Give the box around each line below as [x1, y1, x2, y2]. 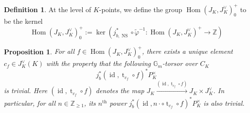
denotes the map [95, 85, 144, 96]
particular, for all [4, 97, 56, 108]
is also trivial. [203, 97, 245, 108]
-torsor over [162, 58, 198, 68]
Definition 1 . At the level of [4, 4, 91, 14]
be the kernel [4, 16, 43, 26]
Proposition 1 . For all [4, 46, 75, 56]
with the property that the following [46, 58, 151, 68]
